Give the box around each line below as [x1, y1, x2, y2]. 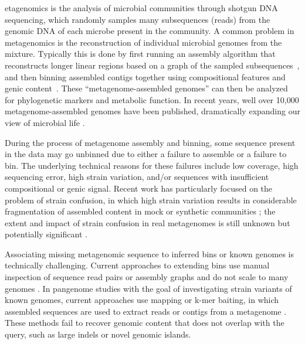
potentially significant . [5, 228, 87, 240]
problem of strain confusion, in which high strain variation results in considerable [5, 193, 297, 206]
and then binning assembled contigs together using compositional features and [5, 70, 286, 83]
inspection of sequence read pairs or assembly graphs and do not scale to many [5, 271, 289, 283]
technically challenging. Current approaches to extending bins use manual [5, 259, 270, 271]
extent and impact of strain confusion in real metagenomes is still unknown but [5, 216, 290, 229]
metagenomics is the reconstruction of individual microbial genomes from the [5, 36, 282, 48]
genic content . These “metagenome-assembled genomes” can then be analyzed [5, 82, 288, 94]
